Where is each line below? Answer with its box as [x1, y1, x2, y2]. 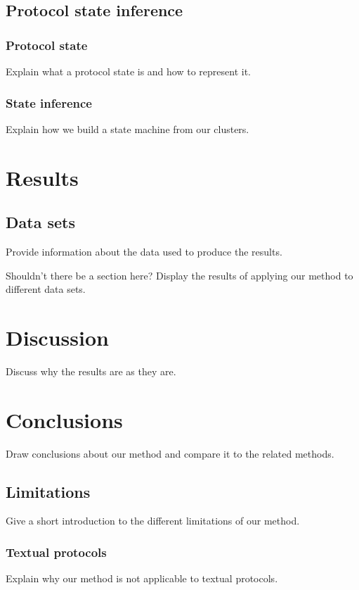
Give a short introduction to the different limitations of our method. [6, 513, 300, 528]
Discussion [6, 322, 109, 351]
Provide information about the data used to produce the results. [6, 244, 282, 258]
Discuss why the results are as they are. [6, 363, 176, 378]
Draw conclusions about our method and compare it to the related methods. [6, 446, 334, 460]
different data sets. [6, 282, 86, 296]
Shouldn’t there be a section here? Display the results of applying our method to [6, 268, 353, 282]
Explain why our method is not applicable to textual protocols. [6, 571, 278, 586]
